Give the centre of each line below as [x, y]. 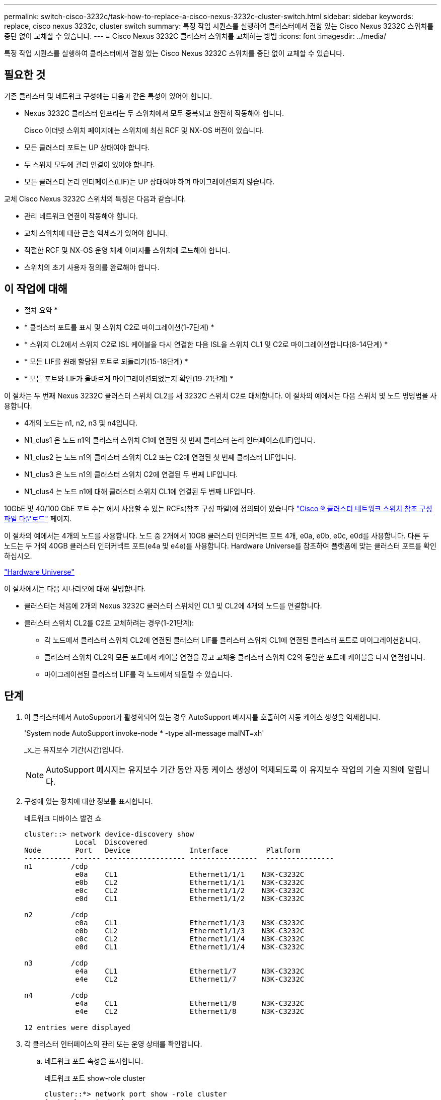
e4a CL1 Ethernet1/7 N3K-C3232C [190, 971]
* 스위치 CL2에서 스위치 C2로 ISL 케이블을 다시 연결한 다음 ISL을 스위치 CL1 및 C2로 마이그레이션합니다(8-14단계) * [206, 344]
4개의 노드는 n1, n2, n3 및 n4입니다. [81, 423]
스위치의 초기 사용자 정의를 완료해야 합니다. [92, 267]
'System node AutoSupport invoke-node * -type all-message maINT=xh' [144, 733]
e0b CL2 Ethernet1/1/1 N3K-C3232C [190, 882]
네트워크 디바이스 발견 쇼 [63, 818]
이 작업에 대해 [36, 289]
